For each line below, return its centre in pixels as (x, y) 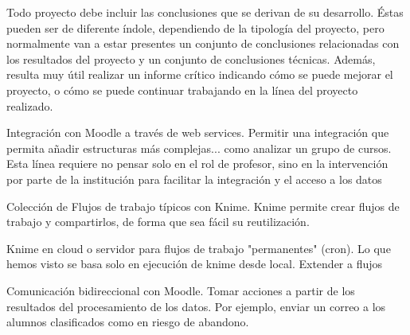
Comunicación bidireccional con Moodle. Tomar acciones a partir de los (181, 290)
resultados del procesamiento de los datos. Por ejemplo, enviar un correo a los (196, 306)
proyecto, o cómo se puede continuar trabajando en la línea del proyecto (182, 90)
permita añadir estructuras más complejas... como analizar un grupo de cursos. (199, 148)
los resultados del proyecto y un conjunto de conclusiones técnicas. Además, (191, 58)
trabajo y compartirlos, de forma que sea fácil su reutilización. (158, 222)
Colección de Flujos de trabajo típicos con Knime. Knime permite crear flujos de (203, 206)
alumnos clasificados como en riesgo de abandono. (128, 322)
